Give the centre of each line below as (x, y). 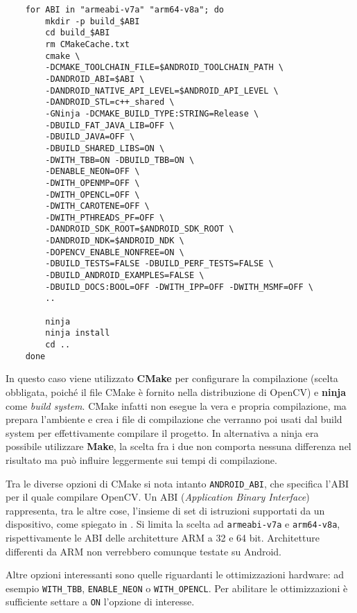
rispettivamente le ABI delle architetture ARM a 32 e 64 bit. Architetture (163, 537)
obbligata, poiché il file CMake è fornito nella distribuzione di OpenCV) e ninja (176, 391)
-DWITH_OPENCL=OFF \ (93, 195)
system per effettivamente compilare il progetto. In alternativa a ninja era (162, 432)
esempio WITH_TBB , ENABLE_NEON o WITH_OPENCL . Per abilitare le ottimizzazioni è (177, 588)
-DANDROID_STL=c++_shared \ (110, 102)
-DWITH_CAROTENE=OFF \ (97, 206)
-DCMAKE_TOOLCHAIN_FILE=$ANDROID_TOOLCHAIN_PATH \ (164, 68)
